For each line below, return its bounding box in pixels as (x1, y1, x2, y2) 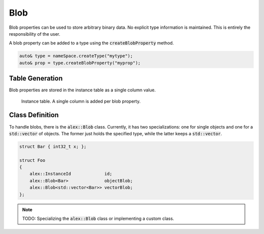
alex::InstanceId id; (29, 171, 112, 177)
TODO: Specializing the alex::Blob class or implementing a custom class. (22, 215, 175, 221)
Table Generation (9, 74, 63, 83)
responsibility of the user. (9, 31, 61, 37)
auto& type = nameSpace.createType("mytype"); (19, 53, 133, 59)
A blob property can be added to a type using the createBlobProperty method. (9, 40, 174, 46)
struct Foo (19, 157, 45, 163)
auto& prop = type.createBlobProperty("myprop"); (19, 60, 141, 65)
